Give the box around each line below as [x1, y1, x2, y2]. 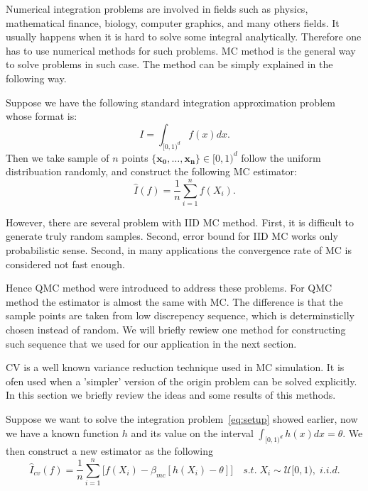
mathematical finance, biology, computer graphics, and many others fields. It [6, 15, 340, 30]
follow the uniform [241, 150, 321, 165]
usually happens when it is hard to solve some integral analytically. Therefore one [6, 29, 362, 44]
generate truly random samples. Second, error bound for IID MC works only [6, 228, 338, 243]
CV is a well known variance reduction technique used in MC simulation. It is [6, 360, 345, 375]
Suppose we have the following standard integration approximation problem [6, 94, 335, 109]
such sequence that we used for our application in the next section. [6, 336, 297, 351]
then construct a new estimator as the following [6, 443, 213, 458]
